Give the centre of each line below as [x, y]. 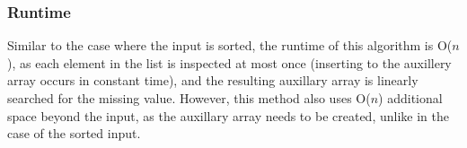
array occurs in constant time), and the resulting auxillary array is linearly [213, 80]
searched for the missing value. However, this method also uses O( [189, 98]
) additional [410, 98]
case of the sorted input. [74, 133]
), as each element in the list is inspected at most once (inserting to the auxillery [229, 62]
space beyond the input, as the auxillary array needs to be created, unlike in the [228, 115]
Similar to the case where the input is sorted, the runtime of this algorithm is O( [230, 45]
